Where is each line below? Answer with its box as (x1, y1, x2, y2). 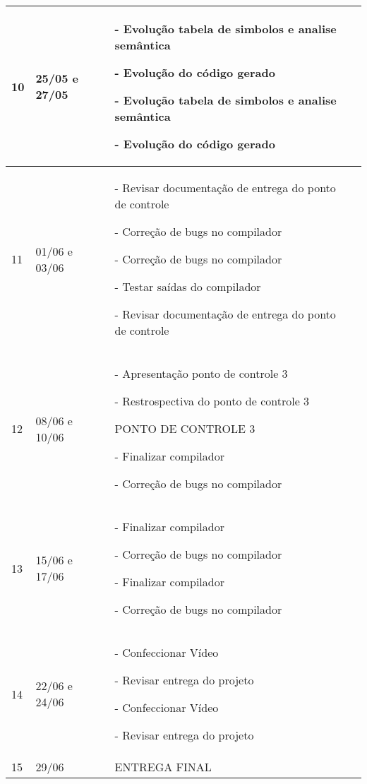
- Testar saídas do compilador (114, 278, 261, 295)
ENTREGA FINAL (114, 759, 212, 775)
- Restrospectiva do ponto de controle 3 (114, 393, 310, 409)
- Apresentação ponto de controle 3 (114, 365, 288, 381)
